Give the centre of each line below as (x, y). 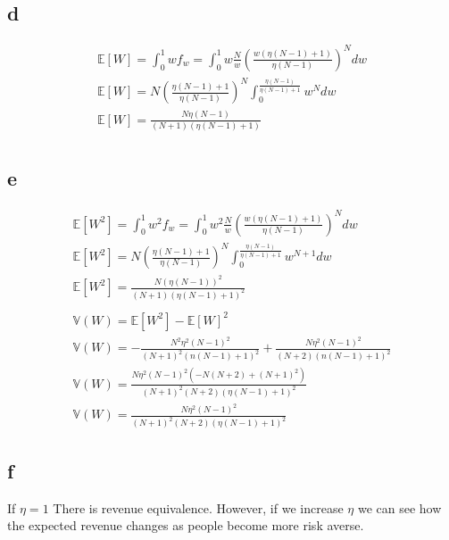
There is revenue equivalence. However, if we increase (198, 507)
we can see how (399, 507)
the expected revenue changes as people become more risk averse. (186, 525)
